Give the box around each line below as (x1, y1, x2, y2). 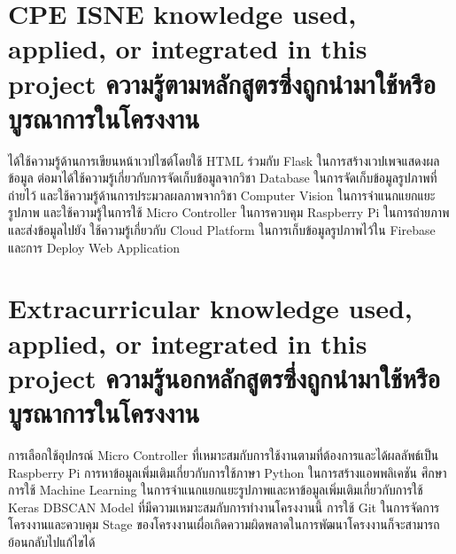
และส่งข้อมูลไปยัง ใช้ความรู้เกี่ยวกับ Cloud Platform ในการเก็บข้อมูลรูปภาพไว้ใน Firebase (8, 221, 436, 239)
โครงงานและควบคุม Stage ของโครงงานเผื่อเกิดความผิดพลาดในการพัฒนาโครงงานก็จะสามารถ (8, 515, 440, 534)
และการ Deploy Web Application (8, 238, 181, 256)
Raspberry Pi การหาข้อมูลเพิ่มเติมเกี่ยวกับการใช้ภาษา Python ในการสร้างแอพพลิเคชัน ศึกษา (8, 463, 447, 481)
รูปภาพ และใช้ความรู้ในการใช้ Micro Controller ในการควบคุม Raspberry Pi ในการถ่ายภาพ (8, 203, 450, 222)
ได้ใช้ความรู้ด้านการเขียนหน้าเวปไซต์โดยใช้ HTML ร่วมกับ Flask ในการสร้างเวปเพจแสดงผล (8, 151, 440, 169)
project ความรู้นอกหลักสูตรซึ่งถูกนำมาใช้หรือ (8, 359, 441, 395)
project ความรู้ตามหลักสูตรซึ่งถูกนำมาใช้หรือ (8, 65, 436, 101)
